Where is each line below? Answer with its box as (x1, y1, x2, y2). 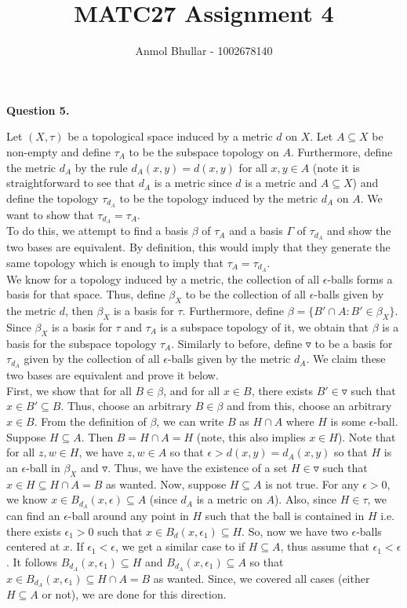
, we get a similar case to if (115, 538, 245, 555)
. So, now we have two (242, 522, 348, 539)
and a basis (229, 222, 283, 239)
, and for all (163, 382, 220, 398)
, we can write (156, 412, 224, 429)
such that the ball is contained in (205, 507, 365, 523)
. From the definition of (34, 412, 147, 429)
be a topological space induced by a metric (67, 128, 273, 145)
